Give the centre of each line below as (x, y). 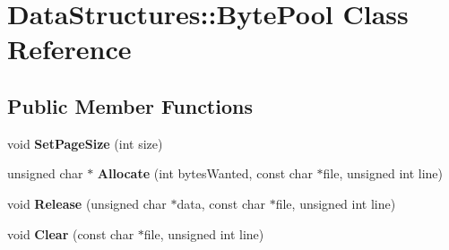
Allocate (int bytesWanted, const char (205, 173)
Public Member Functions (130, 105)
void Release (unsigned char (87, 203)
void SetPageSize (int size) (85, 143)
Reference (69, 49)
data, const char (221, 203)
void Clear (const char (71, 233)
